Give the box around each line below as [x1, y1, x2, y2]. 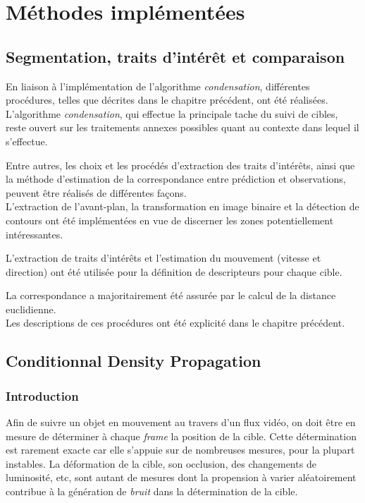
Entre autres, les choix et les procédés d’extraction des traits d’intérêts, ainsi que [6, 157, 355, 172]
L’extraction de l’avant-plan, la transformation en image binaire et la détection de [6, 199, 359, 214]
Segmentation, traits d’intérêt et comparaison [6, 45, 345, 67]
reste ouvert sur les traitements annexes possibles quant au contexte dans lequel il [6, 120, 359, 135]
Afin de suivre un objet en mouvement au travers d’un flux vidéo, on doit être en [6, 415, 356, 430]
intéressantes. [6, 226, 63, 241]
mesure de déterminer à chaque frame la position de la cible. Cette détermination [6, 428, 357, 443]
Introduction [6, 387, 79, 404]
